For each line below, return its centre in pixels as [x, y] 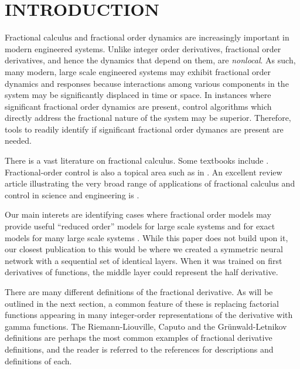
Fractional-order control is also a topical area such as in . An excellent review [144, 172]
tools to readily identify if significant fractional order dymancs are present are [144, 129]
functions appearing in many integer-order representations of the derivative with [149, 315]
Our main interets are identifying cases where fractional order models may [138, 214]
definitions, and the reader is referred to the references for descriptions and [139, 349]
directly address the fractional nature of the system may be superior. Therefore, [148, 118]
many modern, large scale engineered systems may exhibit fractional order [138, 71]
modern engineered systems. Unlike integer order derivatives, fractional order [143, 48]
